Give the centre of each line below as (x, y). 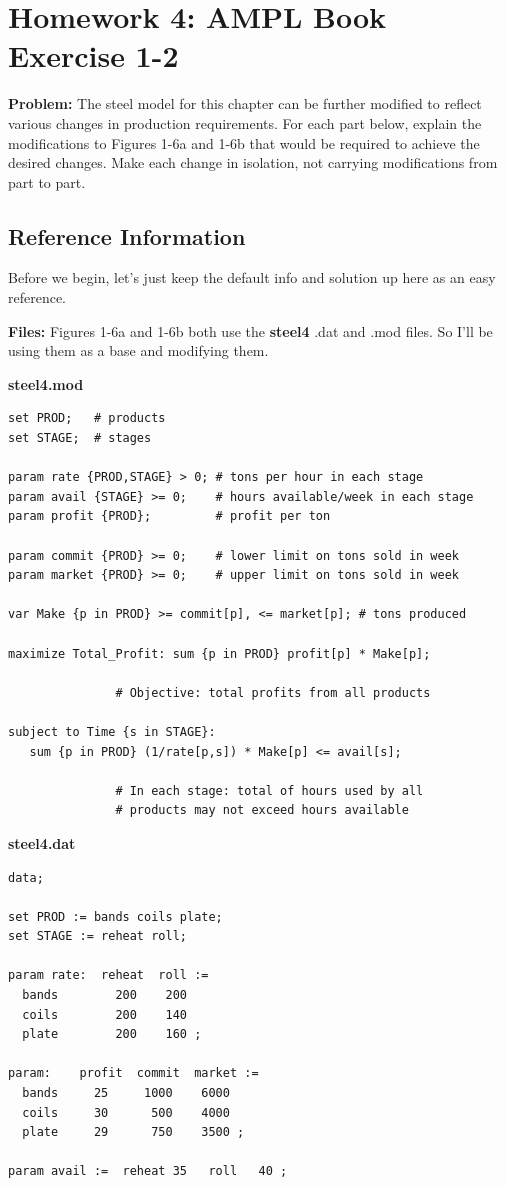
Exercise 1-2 (93, 55)
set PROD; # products (87, 418)
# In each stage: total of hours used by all (269, 790)
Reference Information (127, 235)
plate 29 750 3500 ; (133, 1132)
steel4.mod (46, 383)
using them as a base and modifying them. (138, 350)
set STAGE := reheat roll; (97, 936)
